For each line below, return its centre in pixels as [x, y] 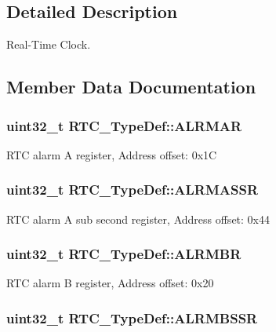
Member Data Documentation [131, 87]
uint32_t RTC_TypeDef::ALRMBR [124, 254]
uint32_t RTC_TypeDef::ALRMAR [124, 125]
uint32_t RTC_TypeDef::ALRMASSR [133, 190]
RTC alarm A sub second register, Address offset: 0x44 [138, 219]
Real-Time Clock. [49, 44]
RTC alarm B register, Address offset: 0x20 [110, 283]
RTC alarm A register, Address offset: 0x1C [112, 154]
